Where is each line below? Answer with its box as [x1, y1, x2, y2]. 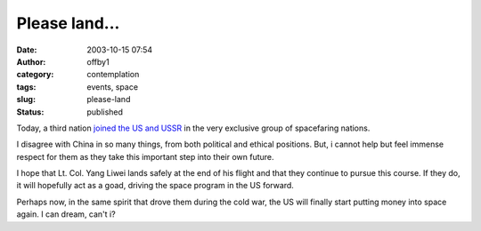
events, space [86, 81, 138, 92]
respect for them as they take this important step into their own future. [16, 151, 275, 162]
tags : [16, 81, 37, 92]
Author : [16, 56, 46, 67]
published [86, 107, 124, 117]
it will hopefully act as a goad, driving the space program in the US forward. [16, 180, 294, 191]
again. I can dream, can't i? [16, 209, 116, 219]
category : [16, 69, 54, 80]
